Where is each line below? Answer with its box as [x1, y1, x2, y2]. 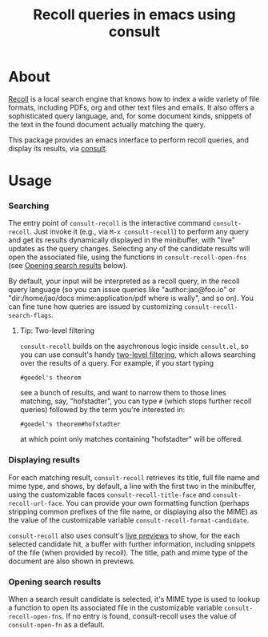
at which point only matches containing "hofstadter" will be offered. [19, 435, 244, 444]
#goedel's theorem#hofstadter [19, 420, 122, 429]
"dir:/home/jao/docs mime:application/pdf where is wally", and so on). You [8, 294, 254, 303]
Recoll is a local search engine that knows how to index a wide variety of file [8, 94, 260, 103]
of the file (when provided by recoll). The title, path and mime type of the [8, 547, 248, 557]
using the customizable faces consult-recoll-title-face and [8, 490, 211, 499]
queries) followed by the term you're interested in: [19, 405, 186, 415]
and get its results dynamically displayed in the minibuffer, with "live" [8, 235, 236, 245]
